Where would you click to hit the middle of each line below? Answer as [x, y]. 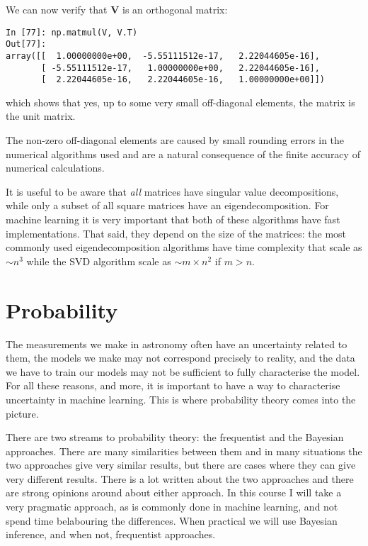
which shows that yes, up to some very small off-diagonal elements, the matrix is [180, 102]
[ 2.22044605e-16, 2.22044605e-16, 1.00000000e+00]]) [183, 80]
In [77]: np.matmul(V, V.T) [72, 32]
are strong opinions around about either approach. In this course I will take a [174, 492]
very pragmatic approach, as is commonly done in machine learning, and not [172, 507]
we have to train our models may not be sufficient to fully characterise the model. [183, 371]
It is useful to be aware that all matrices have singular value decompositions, [172, 191]
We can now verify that [57, 9]
